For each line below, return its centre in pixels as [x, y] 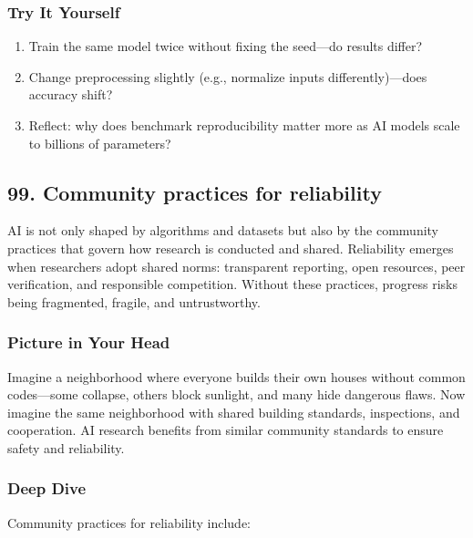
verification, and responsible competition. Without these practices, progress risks [232, 284]
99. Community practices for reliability [195, 192]
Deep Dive [47, 488]
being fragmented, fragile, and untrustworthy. [134, 301]
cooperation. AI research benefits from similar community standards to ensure [226, 430]
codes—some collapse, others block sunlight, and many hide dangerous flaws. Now [236, 394]
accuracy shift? [71, 94]
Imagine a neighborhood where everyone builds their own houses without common [236, 376]
